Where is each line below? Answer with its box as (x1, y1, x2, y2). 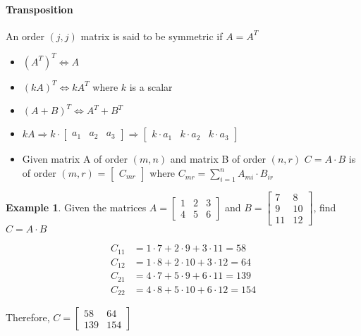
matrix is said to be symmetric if (80, 28, 223, 43)
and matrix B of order (170, 151, 266, 166)
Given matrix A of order (22, 151, 128, 166)
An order (6, 28, 44, 43)
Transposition (6, 1, 73, 16)
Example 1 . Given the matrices (6, 199, 147, 214)
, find (313, 199, 336, 214)
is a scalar (129, 79, 173, 94)
